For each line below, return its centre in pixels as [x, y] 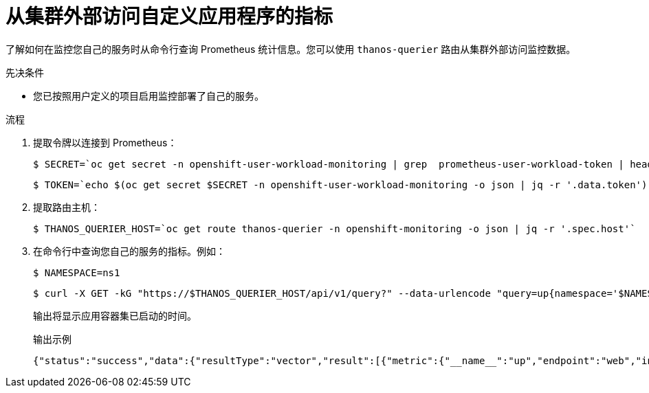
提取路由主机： [67, 207]
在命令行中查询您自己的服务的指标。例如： [129, 251]
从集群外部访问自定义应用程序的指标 [169, 16]
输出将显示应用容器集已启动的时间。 [115, 315]
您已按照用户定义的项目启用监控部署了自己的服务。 [148, 96]
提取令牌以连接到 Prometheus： [105, 142]
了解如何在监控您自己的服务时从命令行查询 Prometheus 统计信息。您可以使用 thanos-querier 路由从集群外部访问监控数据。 [291, 49]
